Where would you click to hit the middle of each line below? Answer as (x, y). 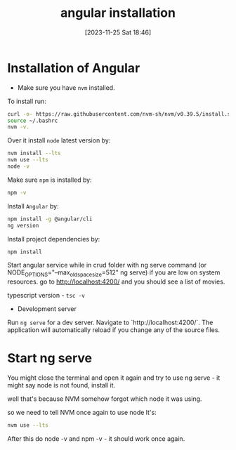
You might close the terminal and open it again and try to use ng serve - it (114, 378)
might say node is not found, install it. (61, 385)
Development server (47, 309)
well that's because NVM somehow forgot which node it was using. (105, 399)
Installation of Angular (74, 68)
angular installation (118, 13)
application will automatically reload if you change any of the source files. (113, 330)
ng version (23, 225)
